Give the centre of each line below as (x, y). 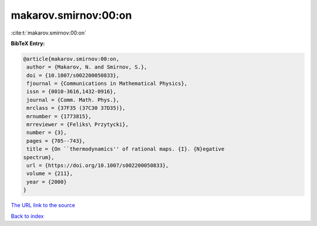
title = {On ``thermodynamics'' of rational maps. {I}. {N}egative (126, 149)
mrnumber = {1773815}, (59, 116)
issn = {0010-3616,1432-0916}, (72, 92)
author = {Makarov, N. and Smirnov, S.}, (87, 67)
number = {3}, (47, 133)
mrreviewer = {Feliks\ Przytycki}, (78, 125)
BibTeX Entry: (28, 43)
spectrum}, (39, 157)
